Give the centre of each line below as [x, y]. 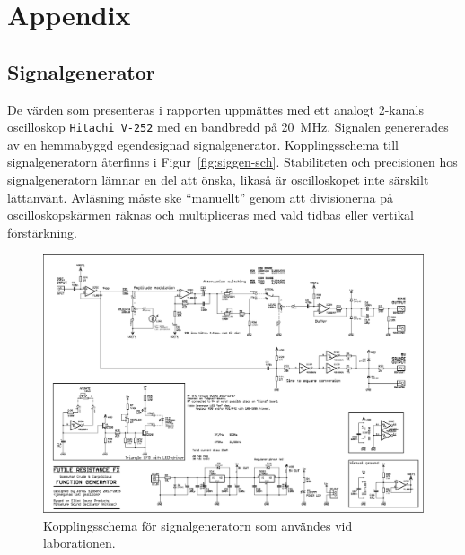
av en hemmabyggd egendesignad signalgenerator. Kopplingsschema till [203, 144]
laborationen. [79, 543]
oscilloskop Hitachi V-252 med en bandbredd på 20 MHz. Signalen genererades [228, 127]
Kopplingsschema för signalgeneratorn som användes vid [198, 525]
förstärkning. [42, 232]
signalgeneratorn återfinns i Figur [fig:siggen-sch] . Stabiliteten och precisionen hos [232, 162]
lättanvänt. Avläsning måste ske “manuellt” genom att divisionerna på [201, 197]
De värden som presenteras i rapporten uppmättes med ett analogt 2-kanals [215, 109]
